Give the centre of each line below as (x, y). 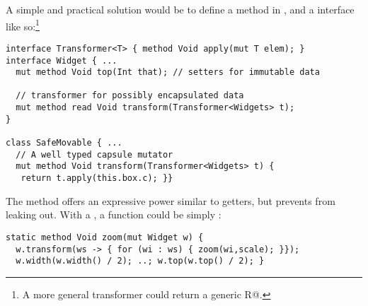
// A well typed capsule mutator (94, 154)
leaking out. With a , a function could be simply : (114, 214)
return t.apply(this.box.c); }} (97, 178)
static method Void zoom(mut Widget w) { (105, 237)
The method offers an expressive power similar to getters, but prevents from (171, 200)
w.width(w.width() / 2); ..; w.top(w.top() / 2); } (140, 261)
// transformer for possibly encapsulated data (130, 96)
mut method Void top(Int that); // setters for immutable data (168, 72)
